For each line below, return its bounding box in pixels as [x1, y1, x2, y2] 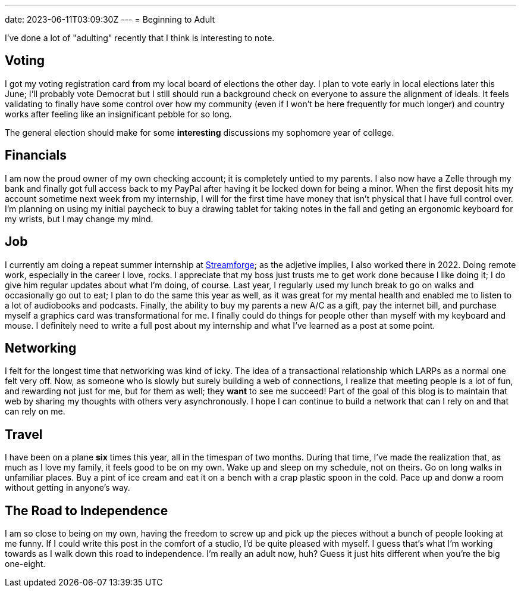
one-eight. [5, 559, 46, 569]
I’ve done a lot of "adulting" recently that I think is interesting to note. [5, 33, 275, 43]
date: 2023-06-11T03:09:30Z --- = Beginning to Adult [5, 14, 215, 24]
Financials [5, 148, 67, 163]
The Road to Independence [5, 503, 168, 518]
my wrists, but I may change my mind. [5, 213, 153, 224]
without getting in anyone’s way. [5, 482, 130, 493]
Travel [5, 426, 43, 442]
